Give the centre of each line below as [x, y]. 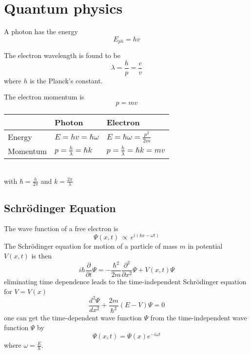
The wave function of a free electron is [61, 228]
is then [41, 255]
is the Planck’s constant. [66, 80]
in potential [205, 246]
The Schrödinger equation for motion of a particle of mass [91, 246]
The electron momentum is [44, 97]
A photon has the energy [41, 31]
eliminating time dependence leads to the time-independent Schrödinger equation [125, 282]
